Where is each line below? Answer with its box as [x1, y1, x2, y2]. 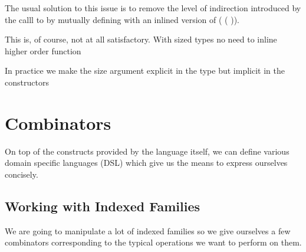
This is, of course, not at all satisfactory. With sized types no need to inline [5, 33, 277, 45]
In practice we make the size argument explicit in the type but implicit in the [5, 64, 285, 77]
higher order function [5, 44, 81, 57]
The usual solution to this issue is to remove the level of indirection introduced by [5, 2, 301, 14]
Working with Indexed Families [5, 197, 200, 215]
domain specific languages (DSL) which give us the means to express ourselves [5, 156, 288, 169]
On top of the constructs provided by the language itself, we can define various [5, 145, 289, 157]
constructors [5, 76, 49, 88]
